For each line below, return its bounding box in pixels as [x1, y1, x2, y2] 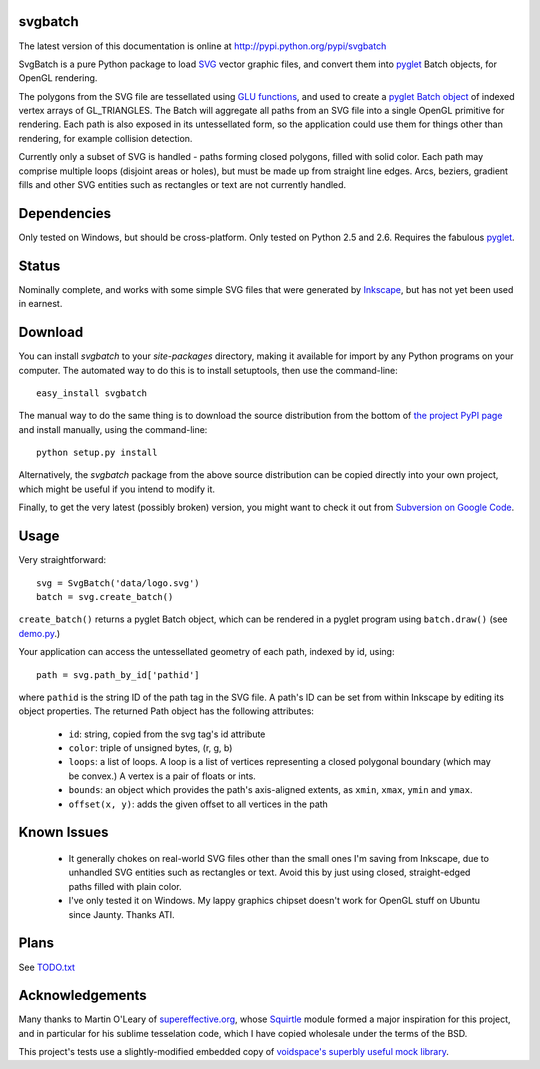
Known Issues [18, 824, 109, 841]
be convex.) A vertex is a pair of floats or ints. [68, 770, 257, 782]
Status [18, 257, 61, 274]
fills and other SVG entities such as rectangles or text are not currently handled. [18, 179, 347, 191]
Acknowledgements [18, 987, 147, 1004]
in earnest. [18, 298, 63, 310]
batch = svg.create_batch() [36, 591, 174, 602]
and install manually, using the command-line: [18, 423, 208, 435]
